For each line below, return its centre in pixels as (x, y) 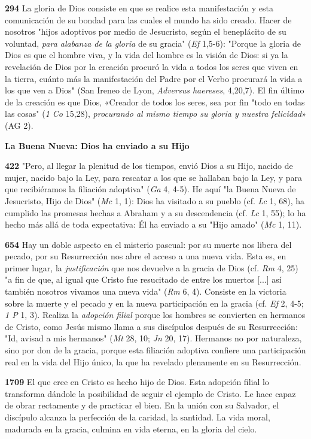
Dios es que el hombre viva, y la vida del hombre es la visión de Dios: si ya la (147, 55)
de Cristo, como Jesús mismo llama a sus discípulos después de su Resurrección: (151, 326)
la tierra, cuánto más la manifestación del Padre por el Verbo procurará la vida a (154, 78)
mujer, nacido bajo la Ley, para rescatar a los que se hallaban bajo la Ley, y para (154, 177)
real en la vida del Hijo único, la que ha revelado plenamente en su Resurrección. (153, 361)
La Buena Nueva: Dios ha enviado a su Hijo (97, 145)
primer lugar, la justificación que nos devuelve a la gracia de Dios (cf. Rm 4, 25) (152, 267)
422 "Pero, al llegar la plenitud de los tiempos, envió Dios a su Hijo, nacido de (149, 166)
